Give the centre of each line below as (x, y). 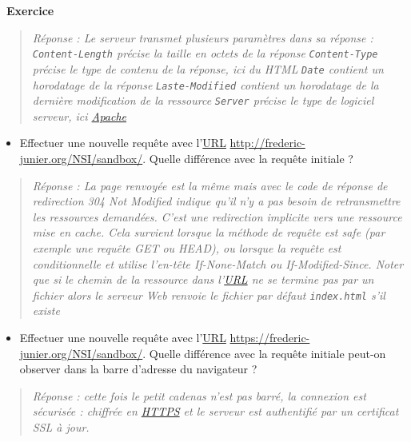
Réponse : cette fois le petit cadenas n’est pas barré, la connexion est (199, 395)
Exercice (30, 10)
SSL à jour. (61, 426)
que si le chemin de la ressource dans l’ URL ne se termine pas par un (203, 279)
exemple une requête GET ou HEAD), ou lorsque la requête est (187, 247)
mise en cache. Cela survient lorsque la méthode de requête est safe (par (209, 232)
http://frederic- (267, 143)
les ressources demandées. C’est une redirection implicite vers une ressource (217, 216)
